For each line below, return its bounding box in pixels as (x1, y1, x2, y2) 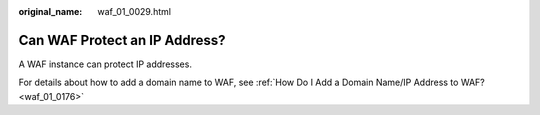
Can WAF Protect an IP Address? (18, 31, 226, 49)
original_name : (18, 6, 83, 17)
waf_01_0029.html (97, 6, 172, 17)
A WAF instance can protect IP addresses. (18, 58, 192, 70)
